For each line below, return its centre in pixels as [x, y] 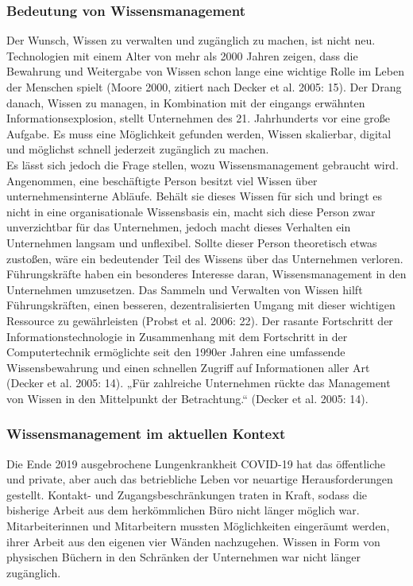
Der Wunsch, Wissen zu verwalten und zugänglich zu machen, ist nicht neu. [191, 40]
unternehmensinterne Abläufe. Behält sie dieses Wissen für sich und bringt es [195, 196]
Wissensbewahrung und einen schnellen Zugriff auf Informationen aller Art [188, 367]
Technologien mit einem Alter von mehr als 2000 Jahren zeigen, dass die [182, 55]
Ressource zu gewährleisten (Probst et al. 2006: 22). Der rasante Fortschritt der [200, 320]
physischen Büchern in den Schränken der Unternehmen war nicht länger [183, 557]
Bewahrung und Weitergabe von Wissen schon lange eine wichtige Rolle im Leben [205, 71]
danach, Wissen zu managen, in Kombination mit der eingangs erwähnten [186, 102]
